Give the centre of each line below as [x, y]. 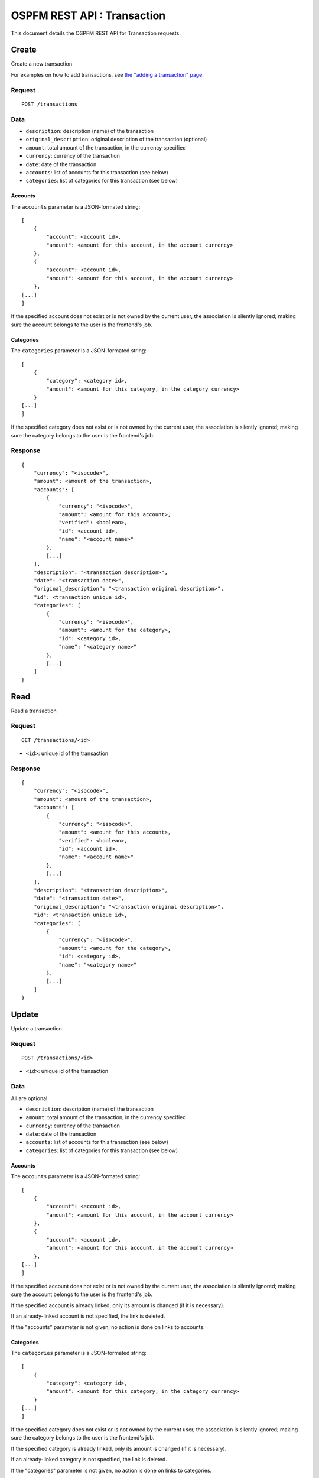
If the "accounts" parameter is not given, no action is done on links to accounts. [108, 1327]
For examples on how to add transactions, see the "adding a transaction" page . [107, 74]
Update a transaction [36, 1029]
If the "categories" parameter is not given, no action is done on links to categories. [111, 1470]
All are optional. [30, 1098]
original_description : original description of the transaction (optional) [116, 140]
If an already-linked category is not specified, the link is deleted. [89, 1460]
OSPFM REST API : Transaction [88, 15]
